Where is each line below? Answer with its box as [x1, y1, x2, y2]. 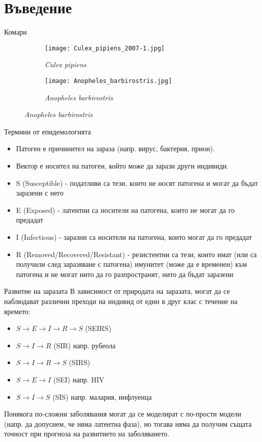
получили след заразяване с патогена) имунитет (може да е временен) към [16, 259, 247, 269]
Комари [4, 26, 27, 37]
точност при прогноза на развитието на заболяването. [4, 428, 170, 439]
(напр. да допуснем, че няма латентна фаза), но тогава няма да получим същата [4, 418, 252, 429]
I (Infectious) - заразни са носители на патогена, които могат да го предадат [16, 231, 252, 242]
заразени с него [16, 187, 64, 198]
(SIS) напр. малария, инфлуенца [52, 391, 152, 402]
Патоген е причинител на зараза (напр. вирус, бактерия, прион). [16, 143, 215, 154]
